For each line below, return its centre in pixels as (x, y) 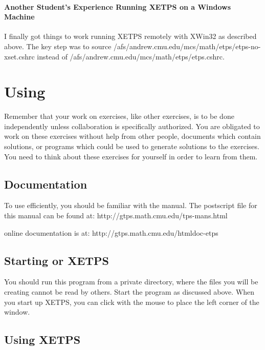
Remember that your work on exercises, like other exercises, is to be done (119, 116)
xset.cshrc (19, 56)
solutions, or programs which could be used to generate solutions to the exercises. (132, 146)
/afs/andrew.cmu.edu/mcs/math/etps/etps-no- (187, 46)
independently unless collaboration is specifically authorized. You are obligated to (132, 126)
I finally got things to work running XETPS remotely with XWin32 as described (130, 36)
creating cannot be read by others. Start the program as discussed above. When (129, 292)
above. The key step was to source (58, 46)
